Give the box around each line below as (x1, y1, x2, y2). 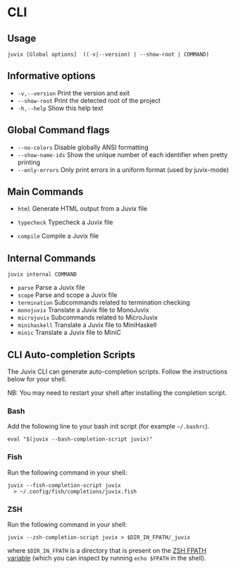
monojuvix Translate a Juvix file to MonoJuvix (17, 306, 149, 314)
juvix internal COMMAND (7, 271, 77, 279)
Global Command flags (7, 124, 111, 136)
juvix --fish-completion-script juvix (7, 482, 121, 489)
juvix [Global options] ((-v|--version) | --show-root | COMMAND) (7, 51, 210, 58)
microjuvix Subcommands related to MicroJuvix (17, 313, 159, 322)
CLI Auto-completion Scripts (7, 348, 136, 360)
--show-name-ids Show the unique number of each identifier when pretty (17, 150, 228, 159)
